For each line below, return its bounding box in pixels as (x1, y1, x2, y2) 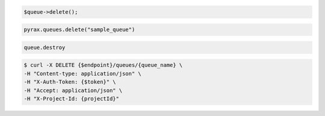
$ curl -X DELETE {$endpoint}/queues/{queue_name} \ (23, 62, 183, 69)
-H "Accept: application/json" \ (23, 87, 123, 94)
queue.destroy (23, 44, 66, 51)
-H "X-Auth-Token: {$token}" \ (23, 78, 117, 86)
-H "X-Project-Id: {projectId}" (23, 95, 120, 102)
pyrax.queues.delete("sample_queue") (23, 26, 135, 33)
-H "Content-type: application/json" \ (23, 70, 141, 77)
